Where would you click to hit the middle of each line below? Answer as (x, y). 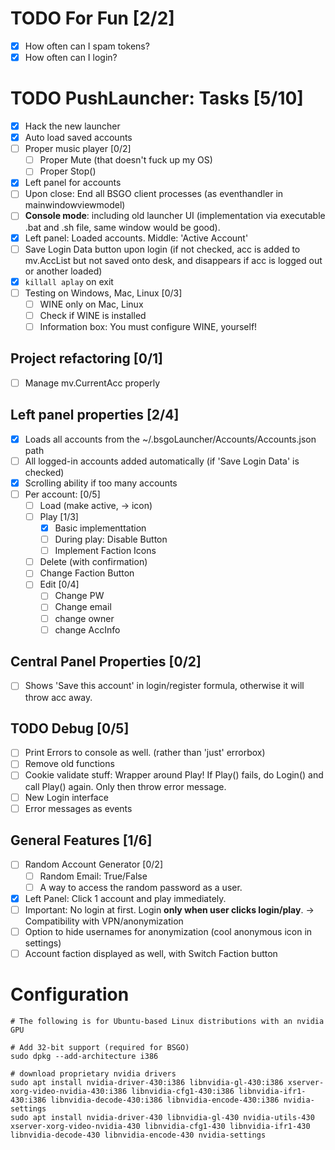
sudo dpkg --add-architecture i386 (84, 1056)
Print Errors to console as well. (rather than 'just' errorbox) (145, 753)
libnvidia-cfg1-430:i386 (183, 1091)
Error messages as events (78, 808)
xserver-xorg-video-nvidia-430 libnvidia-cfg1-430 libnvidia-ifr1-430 (160, 1126)
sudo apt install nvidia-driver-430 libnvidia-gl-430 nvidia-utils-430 (162, 1117)
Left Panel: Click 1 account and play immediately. (125, 898)
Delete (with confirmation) (93, 562)
